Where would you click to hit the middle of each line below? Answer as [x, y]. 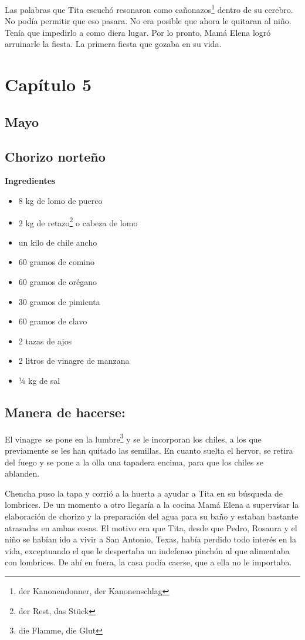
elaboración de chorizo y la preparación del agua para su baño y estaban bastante [152, 516]
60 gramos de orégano [57, 282]
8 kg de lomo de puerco [60, 200]
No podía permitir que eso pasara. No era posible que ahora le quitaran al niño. [148, 21]
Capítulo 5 [48, 84]
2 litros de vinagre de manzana [74, 361]
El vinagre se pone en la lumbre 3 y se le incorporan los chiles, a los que [133, 438]
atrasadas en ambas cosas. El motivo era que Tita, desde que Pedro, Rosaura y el [151, 527]
